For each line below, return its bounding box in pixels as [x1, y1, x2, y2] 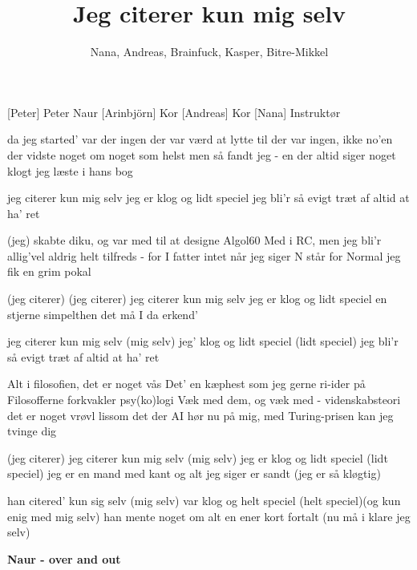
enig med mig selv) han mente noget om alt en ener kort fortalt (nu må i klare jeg [7, 507, 411, 524]
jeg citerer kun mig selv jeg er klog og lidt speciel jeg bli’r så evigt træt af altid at [7, 189, 410, 206]
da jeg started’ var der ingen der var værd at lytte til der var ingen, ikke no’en [7, 131, 393, 148]
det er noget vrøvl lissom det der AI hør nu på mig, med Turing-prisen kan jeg [7, 406, 394, 423]
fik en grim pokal [7, 263, 91, 280]
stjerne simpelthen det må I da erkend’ [7, 305, 198, 322]
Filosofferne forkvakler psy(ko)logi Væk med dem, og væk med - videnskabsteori [7, 391, 401, 408]
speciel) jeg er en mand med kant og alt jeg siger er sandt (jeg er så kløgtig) [7, 465, 381, 482]
